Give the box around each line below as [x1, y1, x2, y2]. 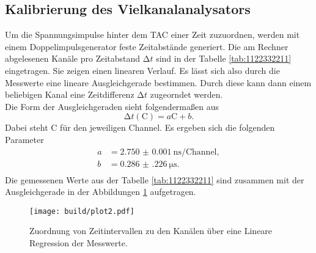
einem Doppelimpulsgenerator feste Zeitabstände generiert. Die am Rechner [5, 40, 288, 53]
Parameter [5, 133, 44, 145]
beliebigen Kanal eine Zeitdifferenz [5, 88, 134, 101]
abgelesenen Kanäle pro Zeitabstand [5, 52, 141, 65]
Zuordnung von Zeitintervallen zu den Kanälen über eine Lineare [29, 224, 273, 237]
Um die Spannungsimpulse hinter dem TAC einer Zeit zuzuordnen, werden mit [5, 28, 300, 41]
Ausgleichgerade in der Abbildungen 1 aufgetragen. [5, 185, 196, 198]
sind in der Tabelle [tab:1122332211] [156, 52, 292, 65]
